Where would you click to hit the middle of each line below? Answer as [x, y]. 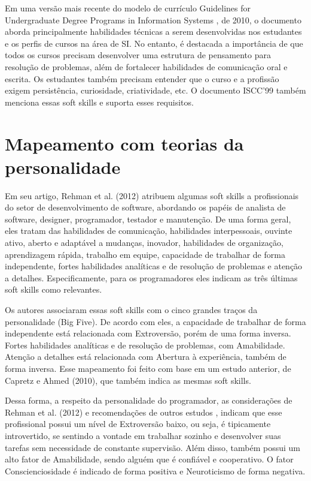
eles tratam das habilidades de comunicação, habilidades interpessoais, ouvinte [149, 231]
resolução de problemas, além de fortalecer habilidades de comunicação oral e [146, 66]
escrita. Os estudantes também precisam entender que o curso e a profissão [142, 78]
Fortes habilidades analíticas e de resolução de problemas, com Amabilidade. [145, 345]
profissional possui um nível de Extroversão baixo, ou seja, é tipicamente [138, 424]
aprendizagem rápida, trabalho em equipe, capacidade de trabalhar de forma [145, 254]
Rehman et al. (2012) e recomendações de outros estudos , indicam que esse [144, 412]
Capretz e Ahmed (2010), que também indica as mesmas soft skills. [128, 380]
